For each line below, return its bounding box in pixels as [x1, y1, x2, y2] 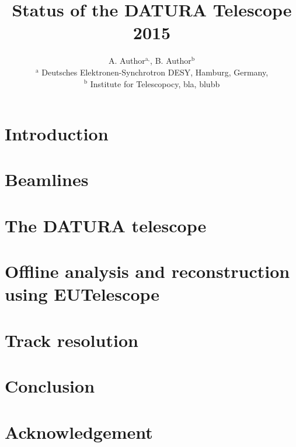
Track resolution [5, 328, 138, 352]
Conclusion [5, 374, 95, 398]
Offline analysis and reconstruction [5, 259, 290, 283]
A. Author [109, 54, 145, 67]
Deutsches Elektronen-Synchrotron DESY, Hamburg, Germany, [41, 66, 269, 78]
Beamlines [5, 167, 89, 191]
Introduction [5, 122, 109, 146]
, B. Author [150, 54, 191, 67]
